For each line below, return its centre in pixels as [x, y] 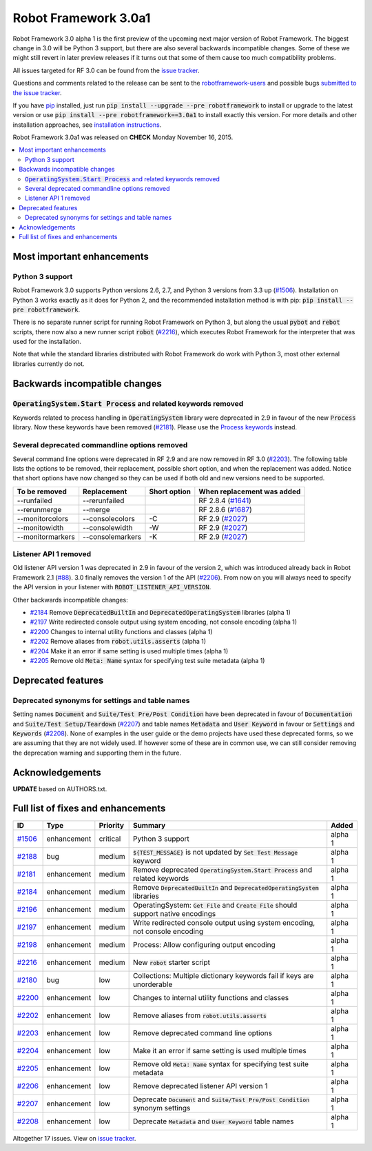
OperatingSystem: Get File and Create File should [215, 905]
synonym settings [162, 1108]
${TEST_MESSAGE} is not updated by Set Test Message [215, 852]
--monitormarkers [46, 536]
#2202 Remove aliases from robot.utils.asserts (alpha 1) [118, 642]
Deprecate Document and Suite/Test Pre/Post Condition [221, 1099]
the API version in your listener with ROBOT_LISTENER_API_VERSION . [112, 587]
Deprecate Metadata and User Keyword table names [213, 1121]
